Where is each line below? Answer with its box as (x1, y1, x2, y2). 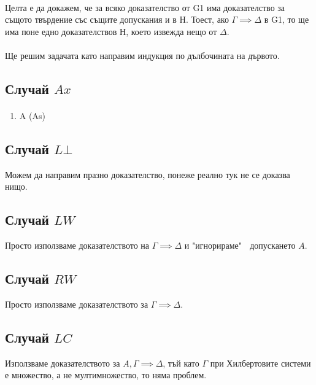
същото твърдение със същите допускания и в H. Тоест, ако (5, 13, 229, 26)
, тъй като (163, 356, 199, 369)
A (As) (19, 109, 45, 122)
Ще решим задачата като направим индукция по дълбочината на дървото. (5, 49, 280, 61)
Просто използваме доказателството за (5, 297, 148, 310)
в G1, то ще (264, 13, 309, 26)
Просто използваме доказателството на (5, 239, 150, 252)
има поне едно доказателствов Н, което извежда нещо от (5, 25, 217, 37)
